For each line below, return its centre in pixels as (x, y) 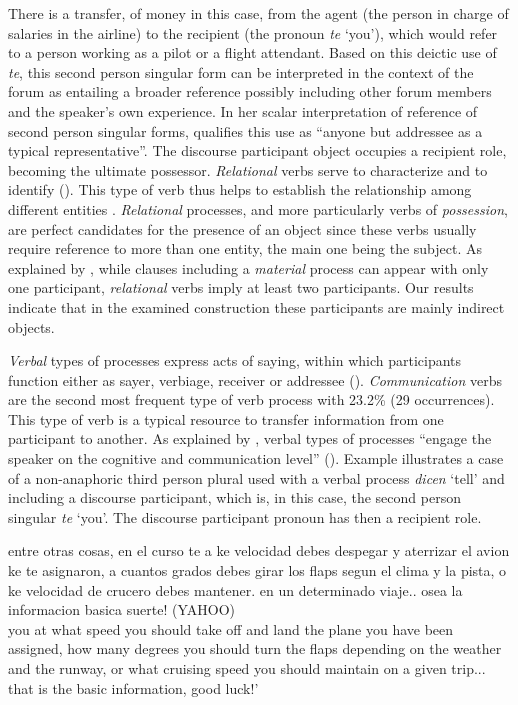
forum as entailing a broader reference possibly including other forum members (250, 91)
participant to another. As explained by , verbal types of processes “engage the (250, 438)
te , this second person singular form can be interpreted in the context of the (241, 71)
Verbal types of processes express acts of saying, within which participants (235, 360)
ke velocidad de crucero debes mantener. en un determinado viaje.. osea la (235, 589)
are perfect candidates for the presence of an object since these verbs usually (242, 228)
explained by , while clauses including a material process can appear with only (248, 267)
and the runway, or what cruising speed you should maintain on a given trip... (247, 668)
